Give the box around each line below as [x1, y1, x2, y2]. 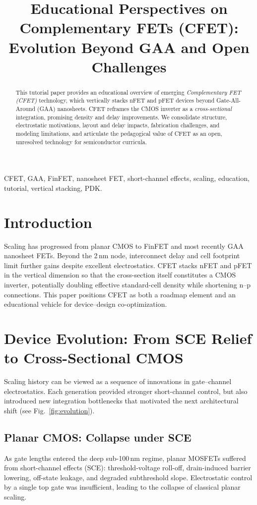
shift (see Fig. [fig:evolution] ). [4, 405, 95, 415]
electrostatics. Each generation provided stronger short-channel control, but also [4, 386, 248, 396]
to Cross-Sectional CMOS [4, 347, 184, 368]
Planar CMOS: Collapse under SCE [4, 429, 192, 445]
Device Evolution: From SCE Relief [4, 328, 252, 348]
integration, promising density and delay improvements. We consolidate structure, [15, 112, 227, 121]
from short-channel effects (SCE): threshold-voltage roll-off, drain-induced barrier [4, 462, 251, 473]
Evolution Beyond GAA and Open [8, 37, 250, 57]
